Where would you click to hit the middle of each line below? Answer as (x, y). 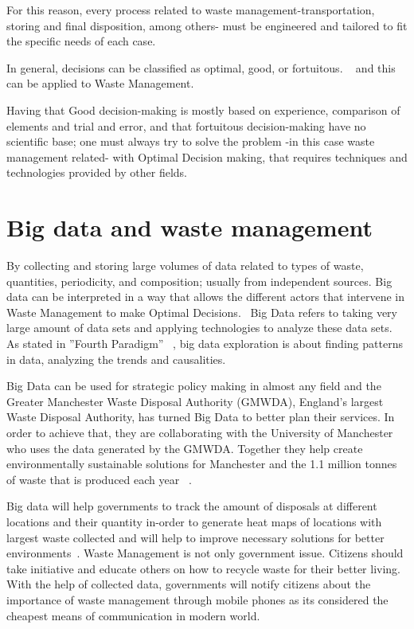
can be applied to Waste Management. (100, 83)
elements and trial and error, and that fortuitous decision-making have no (186, 125)
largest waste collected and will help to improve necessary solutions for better (195, 537)
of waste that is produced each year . (99, 479)
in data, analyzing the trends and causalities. (116, 359)
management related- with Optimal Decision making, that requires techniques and (207, 156)
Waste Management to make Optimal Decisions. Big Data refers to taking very (202, 312)
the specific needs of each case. (81, 41)
